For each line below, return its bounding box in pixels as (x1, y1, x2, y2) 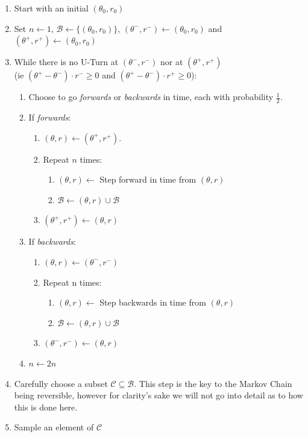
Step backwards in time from (99, 296, 206, 309)
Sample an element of (14, 421, 94, 433)
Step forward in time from (99, 173, 196, 186)
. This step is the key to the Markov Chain (134, 377, 292, 389)
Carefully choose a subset (14, 377, 108, 389)
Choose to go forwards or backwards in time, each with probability (28, 90, 274, 103)
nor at (160, 55, 183, 68)
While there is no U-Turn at (14, 55, 119, 68)
